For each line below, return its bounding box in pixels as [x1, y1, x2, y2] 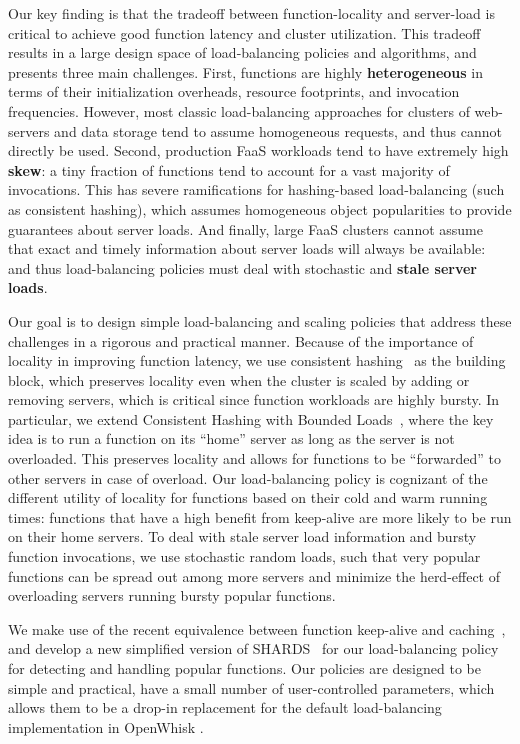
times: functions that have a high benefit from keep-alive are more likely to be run [8, 506, 512, 527]
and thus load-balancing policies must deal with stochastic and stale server [8, 257, 477, 278]
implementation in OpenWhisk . [8, 716, 204, 737]
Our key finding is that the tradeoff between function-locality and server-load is [8, 3, 495, 23]
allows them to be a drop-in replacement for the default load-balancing [8, 697, 442, 718]
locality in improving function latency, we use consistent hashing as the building [8, 350, 506, 371]
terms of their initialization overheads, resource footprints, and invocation [8, 81, 460, 102]
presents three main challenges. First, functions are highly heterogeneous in [8, 61, 483, 82]
